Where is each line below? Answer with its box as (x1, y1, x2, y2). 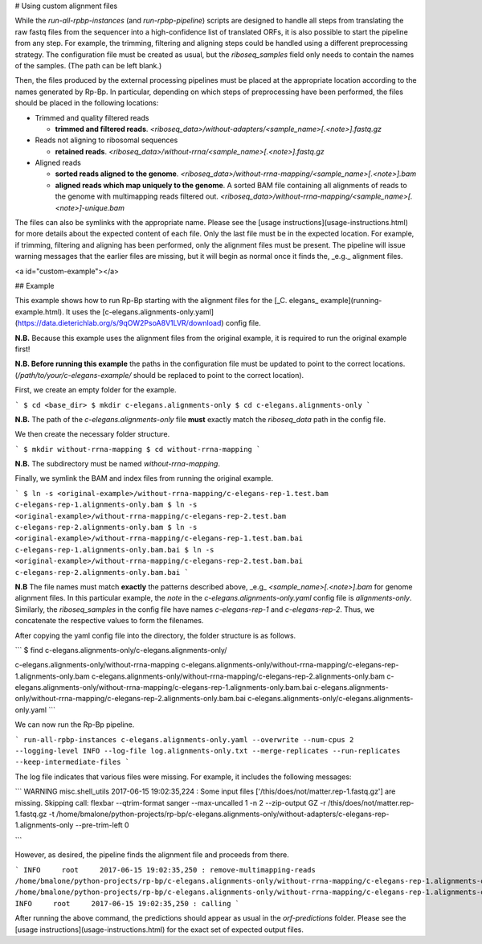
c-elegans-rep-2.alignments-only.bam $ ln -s (14, 523, 198, 532)
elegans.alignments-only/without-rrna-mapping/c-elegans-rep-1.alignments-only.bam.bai (14, 683, 312, 692)
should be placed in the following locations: (14, 98, 159, 108)
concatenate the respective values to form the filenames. (14, 616, 204, 626)
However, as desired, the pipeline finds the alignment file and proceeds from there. (14, 850, 289, 860)
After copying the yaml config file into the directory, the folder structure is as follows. (14, 630, 296, 640)
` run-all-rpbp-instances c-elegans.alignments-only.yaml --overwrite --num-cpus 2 (14, 735, 354, 744)
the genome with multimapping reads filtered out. (55, 191, 219, 201)
